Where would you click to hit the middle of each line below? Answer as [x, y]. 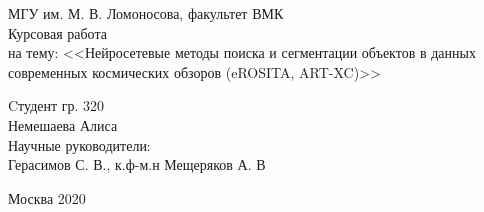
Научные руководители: [79, 144]
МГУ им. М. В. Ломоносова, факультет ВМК [146, 13]
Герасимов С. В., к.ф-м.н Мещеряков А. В [137, 164]
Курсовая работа [57, 32]
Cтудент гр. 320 [56, 105]
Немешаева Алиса [63, 124]
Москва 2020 [47, 197]
